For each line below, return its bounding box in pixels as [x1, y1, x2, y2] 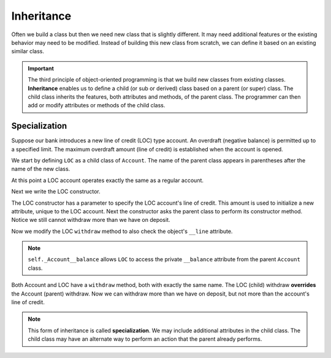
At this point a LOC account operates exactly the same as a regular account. [11, 177, 204, 184]
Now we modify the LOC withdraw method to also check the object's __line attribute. [11, 227, 233, 235]
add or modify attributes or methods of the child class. [28, 102, 165, 109]
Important [28, 64, 55, 72]
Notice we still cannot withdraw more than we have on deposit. [11, 216, 171, 224]
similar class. [11, 48, 44, 55]
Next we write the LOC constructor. [11, 188, 101, 196]
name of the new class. [11, 166, 70, 173]
